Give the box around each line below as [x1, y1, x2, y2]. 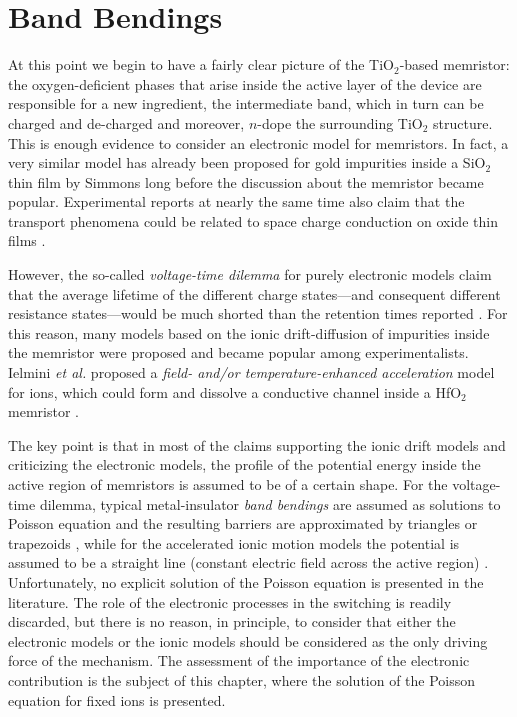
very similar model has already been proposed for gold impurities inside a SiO [8, 152, 486, 173]
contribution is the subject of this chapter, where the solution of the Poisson [8, 669, 476, 690]
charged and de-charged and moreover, [8, 112, 245, 133]
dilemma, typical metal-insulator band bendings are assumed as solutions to [39, 493, 501, 514]
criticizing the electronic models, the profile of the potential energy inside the [8, 454, 481, 475]
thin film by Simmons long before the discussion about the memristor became [8, 171, 484, 192]
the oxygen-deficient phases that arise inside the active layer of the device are [8, 73, 482, 94]
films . [8, 230, 46, 251]
